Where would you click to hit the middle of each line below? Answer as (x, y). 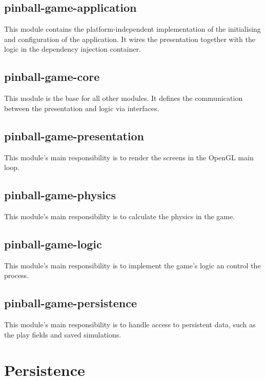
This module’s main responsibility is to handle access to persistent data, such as (130, 324)
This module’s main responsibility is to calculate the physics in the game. (120, 216)
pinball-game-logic (53, 244)
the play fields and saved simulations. (63, 334)
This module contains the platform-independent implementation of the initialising (132, 29)
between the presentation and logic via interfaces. (82, 108)
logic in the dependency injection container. (73, 49)
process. (17, 275)
